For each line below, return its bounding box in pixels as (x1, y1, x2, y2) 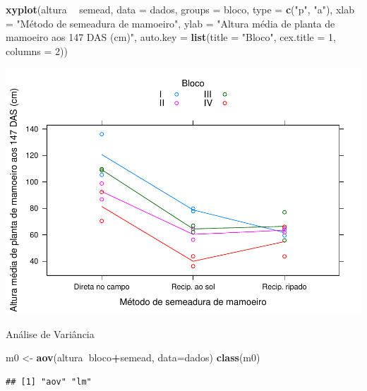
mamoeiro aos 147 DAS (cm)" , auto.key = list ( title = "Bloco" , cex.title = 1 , (6, 30, 336, 44)
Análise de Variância (6, 326, 95, 341)
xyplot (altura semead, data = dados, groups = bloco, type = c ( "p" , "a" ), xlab (6, 2, 354, 16)
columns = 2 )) (6, 43, 68, 58)
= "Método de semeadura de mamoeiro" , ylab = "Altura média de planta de (6, 16, 335, 30)
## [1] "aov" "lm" (6, 377, 92, 387)
